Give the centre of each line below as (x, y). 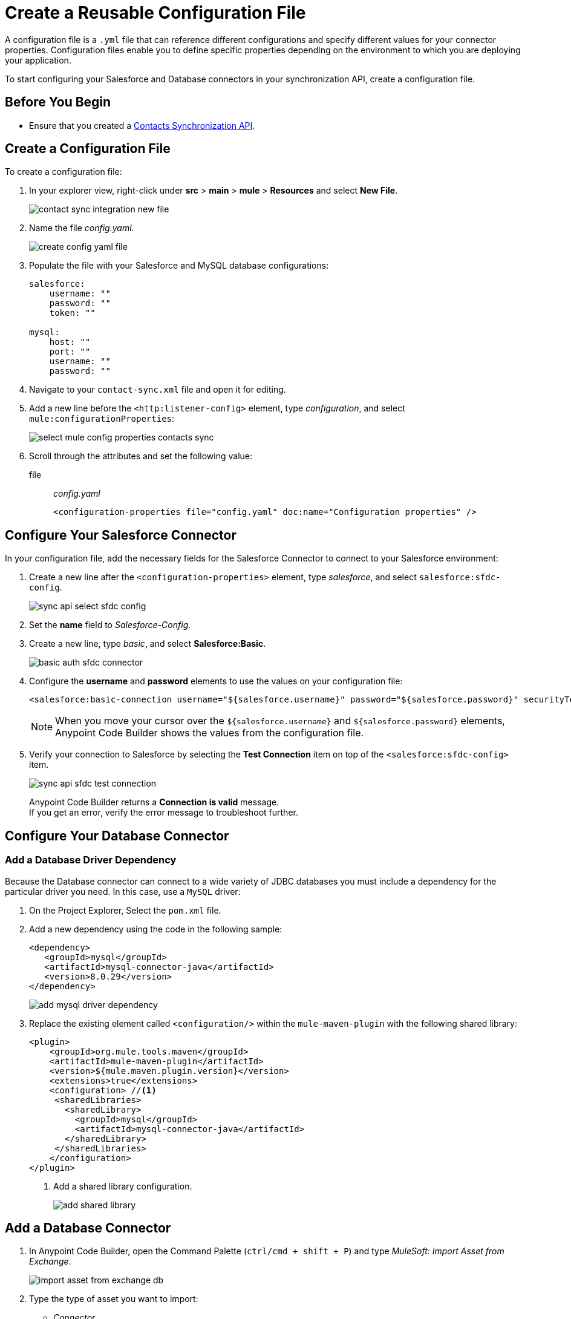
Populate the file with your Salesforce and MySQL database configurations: (179, 266)
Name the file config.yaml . (82, 228)
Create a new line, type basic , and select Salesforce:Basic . (148, 644)
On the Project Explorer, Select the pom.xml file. (125, 910)
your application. (38, 60)
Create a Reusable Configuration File (155, 13)
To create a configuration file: (64, 172)
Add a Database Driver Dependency (91, 860)
